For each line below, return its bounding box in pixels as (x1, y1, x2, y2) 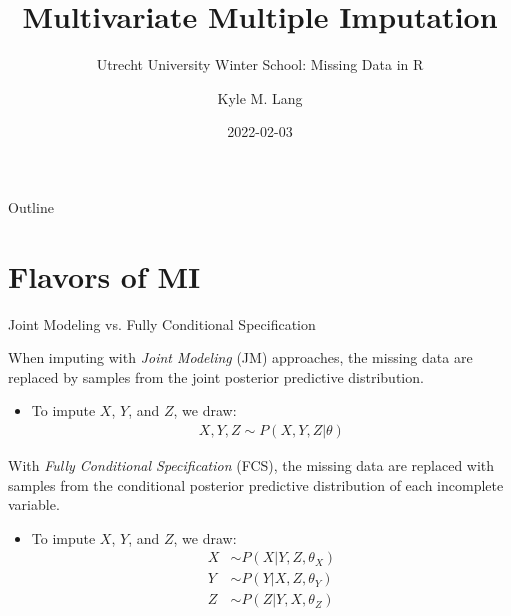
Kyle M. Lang (217, 87, 303, 108)
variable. (8, 494, 60, 515)
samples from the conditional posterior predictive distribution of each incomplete (8, 474, 504, 495)
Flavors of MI (8, 255, 201, 296)
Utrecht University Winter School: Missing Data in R (96, 54, 424, 75)
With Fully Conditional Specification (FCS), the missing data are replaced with (8, 455, 495, 476)
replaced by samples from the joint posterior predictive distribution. (8, 366, 424, 387)
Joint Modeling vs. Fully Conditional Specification (8, 313, 316, 334)
